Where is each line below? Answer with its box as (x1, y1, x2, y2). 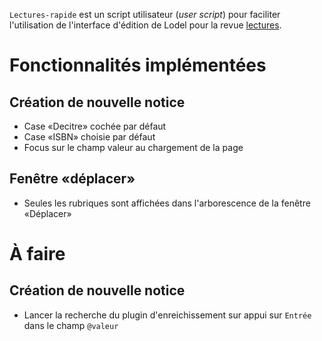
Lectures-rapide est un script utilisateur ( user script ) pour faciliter (9, 9, 281, 20)
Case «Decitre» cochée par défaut (23, 120, 167, 132)
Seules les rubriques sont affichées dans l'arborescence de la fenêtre (23, 197, 311, 209)
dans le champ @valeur (23, 319, 119, 331)
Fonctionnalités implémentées (9, 54, 267, 77)
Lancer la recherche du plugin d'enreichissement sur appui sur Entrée (23, 309, 312, 321)
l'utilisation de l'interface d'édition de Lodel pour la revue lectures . (9, 19, 282, 31)
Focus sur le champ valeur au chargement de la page (23, 142, 244, 153)
